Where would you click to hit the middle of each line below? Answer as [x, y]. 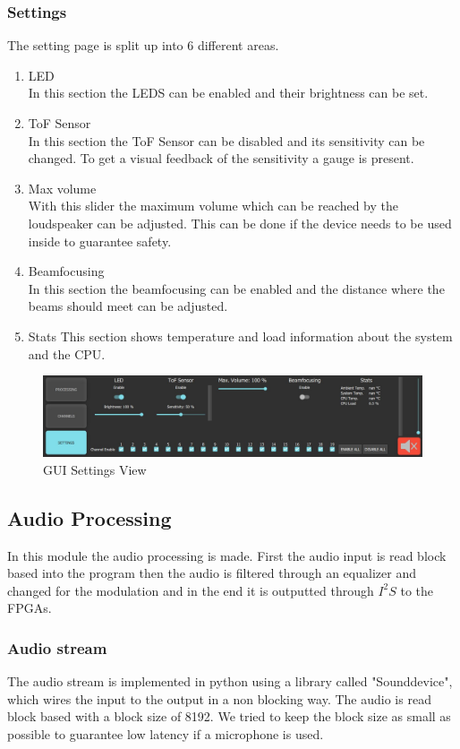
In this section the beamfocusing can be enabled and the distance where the [236, 288]
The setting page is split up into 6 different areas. [143, 45]
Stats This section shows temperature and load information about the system [240, 336]
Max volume [62, 188]
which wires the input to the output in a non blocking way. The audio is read [219, 698]
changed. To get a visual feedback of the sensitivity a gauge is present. [221, 158]
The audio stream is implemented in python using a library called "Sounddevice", [230, 681]
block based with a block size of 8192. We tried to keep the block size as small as [229, 716]
